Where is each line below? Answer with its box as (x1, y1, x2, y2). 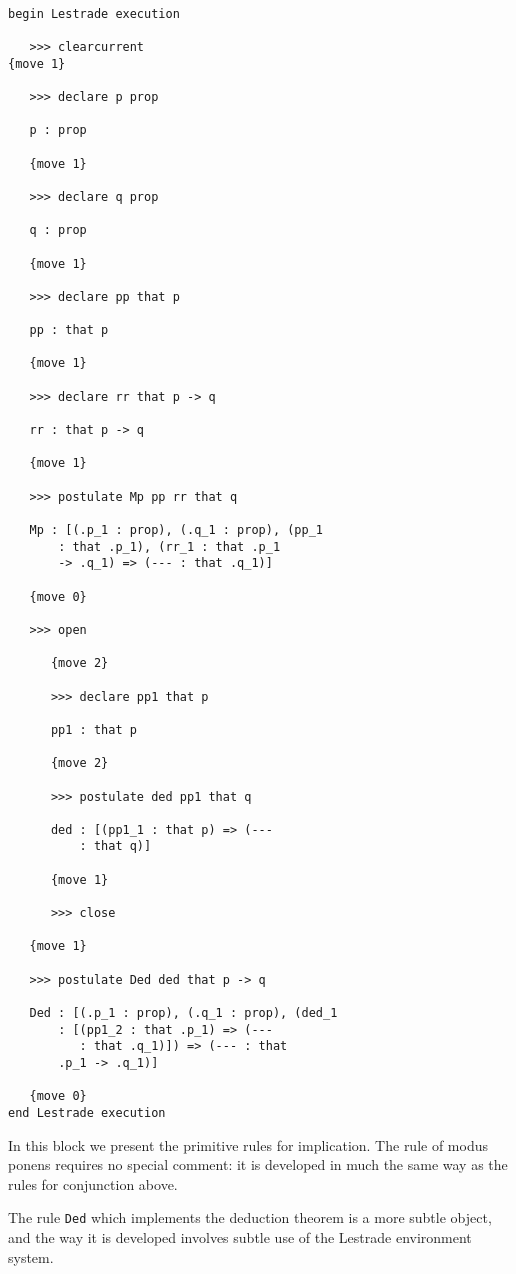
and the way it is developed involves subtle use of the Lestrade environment (8, 1227, 472, 1248)
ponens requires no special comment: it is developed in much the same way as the (8, 1154, 508, 1175)
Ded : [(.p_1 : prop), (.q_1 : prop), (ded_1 (29, 1006, 338, 1021)
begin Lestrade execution (8, 6, 180, 21)
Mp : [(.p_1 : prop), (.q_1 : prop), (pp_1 (29, 523, 323, 537)
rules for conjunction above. (8, 1173, 178, 1194)
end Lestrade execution (8, 1105, 166, 1120)
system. (8, 1246, 54, 1267)
